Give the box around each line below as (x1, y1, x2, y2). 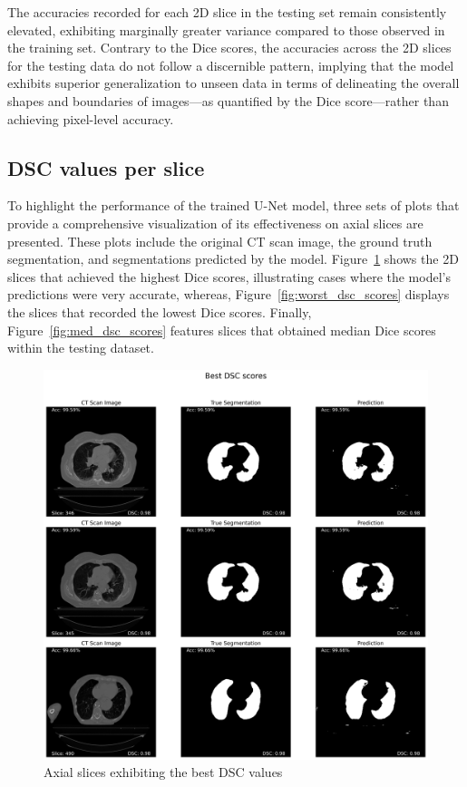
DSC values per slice (7, 153, 205, 181)
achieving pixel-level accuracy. (7, 109, 174, 128)
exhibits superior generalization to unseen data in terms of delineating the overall (7, 73, 460, 92)
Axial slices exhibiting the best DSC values (44, 763, 283, 782)
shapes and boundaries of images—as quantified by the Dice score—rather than (7, 91, 449, 110)
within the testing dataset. (7, 338, 154, 357)
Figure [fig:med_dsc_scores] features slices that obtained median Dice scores (7, 320, 436, 339)
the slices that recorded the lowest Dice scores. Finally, (7, 302, 312, 321)
